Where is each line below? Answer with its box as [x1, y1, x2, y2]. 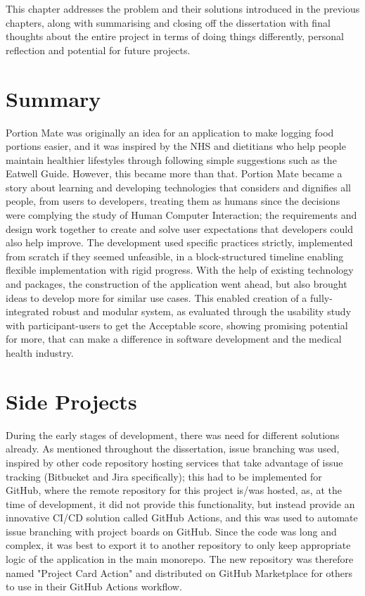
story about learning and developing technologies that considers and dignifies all [6, 179, 351, 194]
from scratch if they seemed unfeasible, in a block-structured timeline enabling [6, 248, 344, 263]
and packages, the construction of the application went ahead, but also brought [6, 277, 347, 291]
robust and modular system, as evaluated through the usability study [52, 304, 352, 319]
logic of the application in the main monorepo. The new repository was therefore [6, 552, 354, 566]
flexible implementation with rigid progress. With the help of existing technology [6, 262, 354, 277]
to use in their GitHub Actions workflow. [6, 579, 182, 594]
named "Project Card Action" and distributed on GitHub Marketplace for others [6, 565, 353, 580]
